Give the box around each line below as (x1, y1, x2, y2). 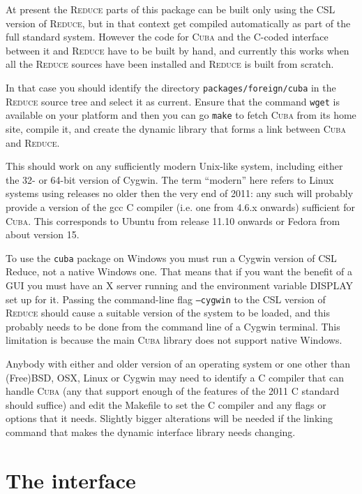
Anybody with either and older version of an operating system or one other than (6, 356, 351, 370)
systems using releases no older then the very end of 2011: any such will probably (6, 186, 354, 201)
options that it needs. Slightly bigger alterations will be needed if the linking (6, 411, 333, 426)
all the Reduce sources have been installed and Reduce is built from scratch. (6, 57, 334, 71)
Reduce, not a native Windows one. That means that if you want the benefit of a (6, 264, 352, 279)
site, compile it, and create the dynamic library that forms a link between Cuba (6, 121, 346, 136)
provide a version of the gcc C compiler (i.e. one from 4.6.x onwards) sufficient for (6, 199, 355, 214)
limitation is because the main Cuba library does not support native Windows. (6, 333, 342, 347)
